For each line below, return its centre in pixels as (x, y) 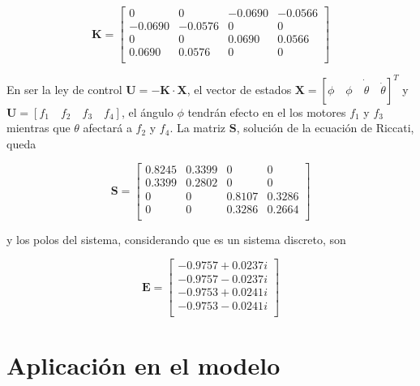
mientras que (39, 128)
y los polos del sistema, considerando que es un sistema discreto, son (176, 239)
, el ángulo (147, 112)
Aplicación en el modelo (144, 365)
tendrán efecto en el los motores (267, 112)
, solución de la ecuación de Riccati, (325, 128)
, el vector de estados (239, 89)
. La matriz (198, 128)
